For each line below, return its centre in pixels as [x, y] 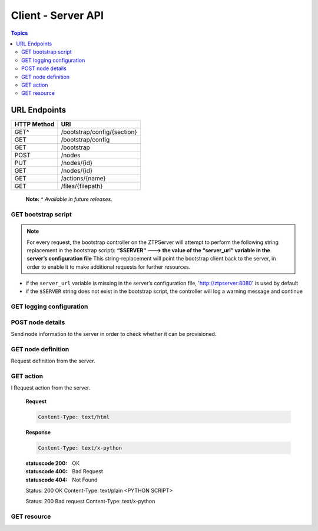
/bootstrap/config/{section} [99, 132]
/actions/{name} [83, 179]
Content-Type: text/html [74, 417]
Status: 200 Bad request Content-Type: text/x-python [90, 502]
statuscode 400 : [47, 471]
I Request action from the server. [51, 388]
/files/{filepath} [82, 186]
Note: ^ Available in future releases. [69, 199]
